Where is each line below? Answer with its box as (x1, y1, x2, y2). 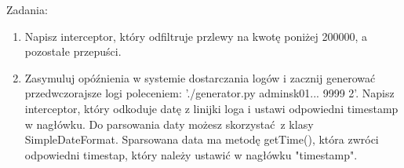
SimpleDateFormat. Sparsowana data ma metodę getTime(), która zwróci (24, 131, 379, 148)
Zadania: (6, 2, 48, 17)
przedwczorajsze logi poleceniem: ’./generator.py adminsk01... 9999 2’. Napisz (24, 85, 395, 101)
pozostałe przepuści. (24, 43, 122, 60)
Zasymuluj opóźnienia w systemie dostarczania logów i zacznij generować (24, 69, 376, 86)
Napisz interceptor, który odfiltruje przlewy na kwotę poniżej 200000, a (24, 27, 368, 44)
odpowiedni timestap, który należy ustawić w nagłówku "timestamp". (24, 146, 358, 163)
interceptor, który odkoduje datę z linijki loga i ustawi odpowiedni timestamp (24, 100, 399, 116)
